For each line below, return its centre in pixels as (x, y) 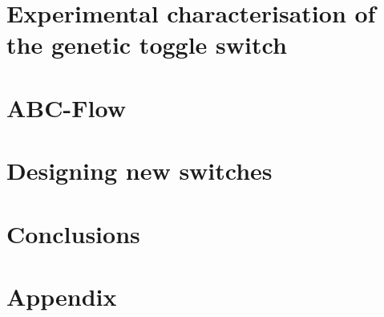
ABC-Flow (66, 107)
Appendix (62, 296)
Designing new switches (139, 171)
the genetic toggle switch (147, 45)
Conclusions (73, 233)
